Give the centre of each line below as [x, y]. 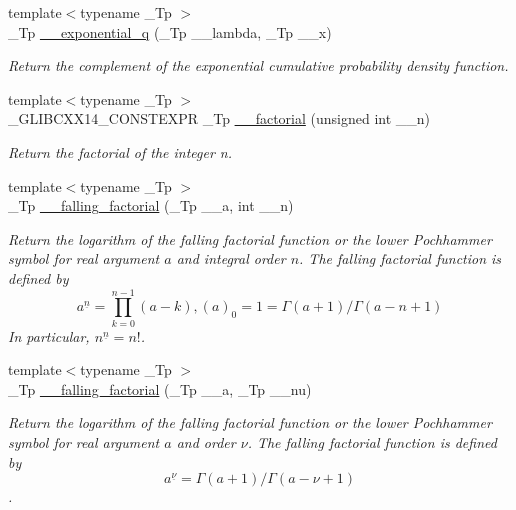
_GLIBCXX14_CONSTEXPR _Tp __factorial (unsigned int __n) [219, 118]
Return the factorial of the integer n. [120, 151]
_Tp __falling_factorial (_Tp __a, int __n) [151, 205]
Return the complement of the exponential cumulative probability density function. [258, 65]
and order [206, 442]
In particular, [49, 335]
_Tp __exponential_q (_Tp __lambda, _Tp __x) [170, 31]
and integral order [231, 258]
